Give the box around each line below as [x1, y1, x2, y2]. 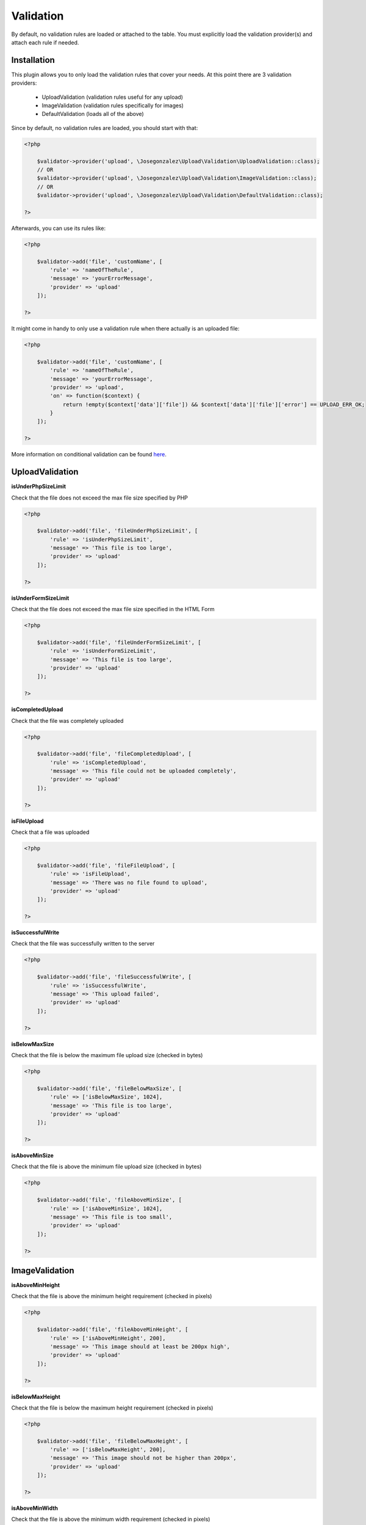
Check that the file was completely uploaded [11, 717, 124, 724]
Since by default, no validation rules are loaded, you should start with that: [11, 124, 198, 131]
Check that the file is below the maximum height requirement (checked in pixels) [11, 1404, 213, 1412]
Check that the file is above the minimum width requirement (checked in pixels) [11, 1516, 210, 1523]
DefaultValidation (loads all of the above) [41, 110, 145, 118]
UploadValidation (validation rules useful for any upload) [41, 93, 183, 101]
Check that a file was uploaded [11, 828, 90, 836]
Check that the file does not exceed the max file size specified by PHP [11, 494, 188, 501]
